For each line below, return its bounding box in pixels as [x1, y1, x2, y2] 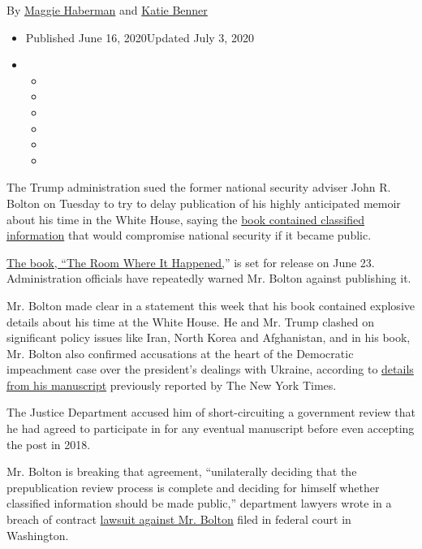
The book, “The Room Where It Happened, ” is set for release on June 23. [6, 253, 375, 270]
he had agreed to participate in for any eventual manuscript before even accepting [6, 420, 415, 437]
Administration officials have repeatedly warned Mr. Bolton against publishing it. [6, 270, 411, 287]
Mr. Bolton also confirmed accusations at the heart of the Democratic [6, 344, 354, 361]
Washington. [6, 526, 69, 543]
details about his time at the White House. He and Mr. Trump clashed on [6, 313, 375, 330]
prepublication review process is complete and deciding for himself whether [6, 478, 380, 495]
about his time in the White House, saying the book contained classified [6, 210, 365, 227]
